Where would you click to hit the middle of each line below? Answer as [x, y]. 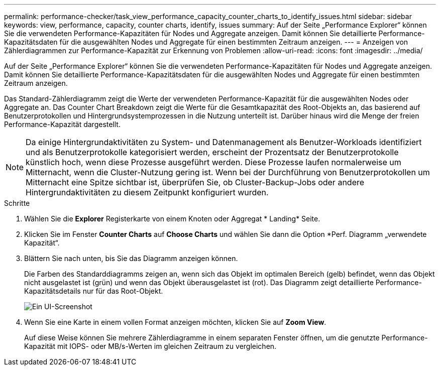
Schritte [17, 203]
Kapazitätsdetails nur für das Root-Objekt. [94, 291]
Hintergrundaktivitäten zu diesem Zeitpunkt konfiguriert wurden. [147, 192]
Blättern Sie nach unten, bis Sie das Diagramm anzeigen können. [131, 258]
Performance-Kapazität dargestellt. [62, 124]
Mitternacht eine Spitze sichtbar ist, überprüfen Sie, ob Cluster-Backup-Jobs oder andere [195, 182]
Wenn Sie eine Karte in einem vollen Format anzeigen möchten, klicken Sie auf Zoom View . [175, 322]
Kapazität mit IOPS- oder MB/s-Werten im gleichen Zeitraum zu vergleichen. [150, 346]
